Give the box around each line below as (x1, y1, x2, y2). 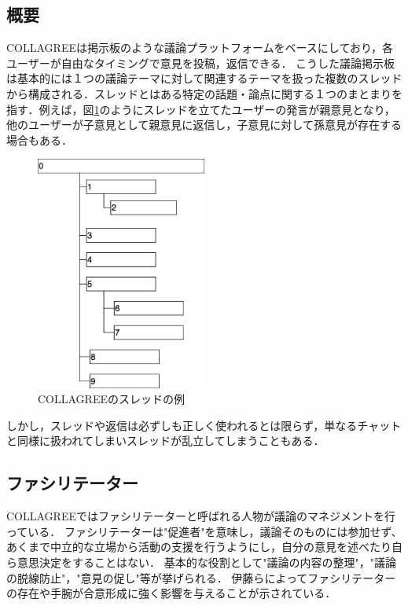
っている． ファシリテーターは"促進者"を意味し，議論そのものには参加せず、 (6, 523, 402, 539)
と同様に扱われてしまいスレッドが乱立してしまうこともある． (6, 432, 325, 449)
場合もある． (6, 131, 72, 148)
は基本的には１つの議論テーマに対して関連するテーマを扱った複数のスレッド (6, 70, 402, 86)
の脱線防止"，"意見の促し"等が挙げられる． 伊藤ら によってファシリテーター (6, 569, 396, 586)
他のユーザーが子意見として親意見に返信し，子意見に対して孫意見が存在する (6, 116, 402, 133)
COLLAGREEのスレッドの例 (38, 391, 185, 407)
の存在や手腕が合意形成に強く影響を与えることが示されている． (6, 585, 336, 601)
